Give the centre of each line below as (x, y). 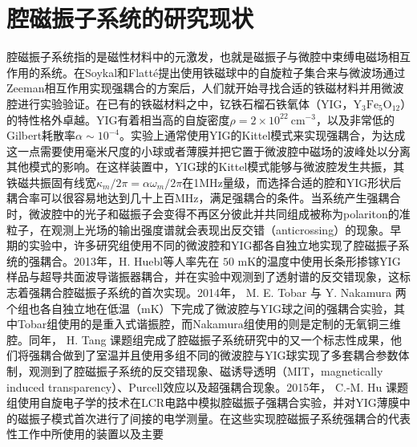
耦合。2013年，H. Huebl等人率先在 (130, 260)
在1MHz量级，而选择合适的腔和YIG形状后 (292, 182)
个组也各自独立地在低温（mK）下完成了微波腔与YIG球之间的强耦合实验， (200, 308)
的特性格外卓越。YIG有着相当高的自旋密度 (118, 119)
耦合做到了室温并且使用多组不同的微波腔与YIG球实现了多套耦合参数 (219, 355)
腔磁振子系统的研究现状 (130, 18)
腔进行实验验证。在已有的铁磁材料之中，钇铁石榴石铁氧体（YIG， (180, 103)
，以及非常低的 (355, 119)
